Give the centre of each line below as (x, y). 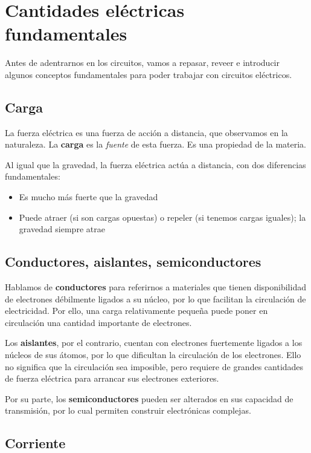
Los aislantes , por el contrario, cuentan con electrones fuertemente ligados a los (154, 343)
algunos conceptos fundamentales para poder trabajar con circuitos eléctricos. (149, 74)
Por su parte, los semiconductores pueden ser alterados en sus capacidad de (149, 398)
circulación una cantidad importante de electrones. (98, 322)
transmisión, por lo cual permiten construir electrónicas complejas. (128, 410)
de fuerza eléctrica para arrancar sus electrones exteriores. (112, 378)
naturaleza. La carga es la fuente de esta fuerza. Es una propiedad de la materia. (155, 144)
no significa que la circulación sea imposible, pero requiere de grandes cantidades (154, 366)
